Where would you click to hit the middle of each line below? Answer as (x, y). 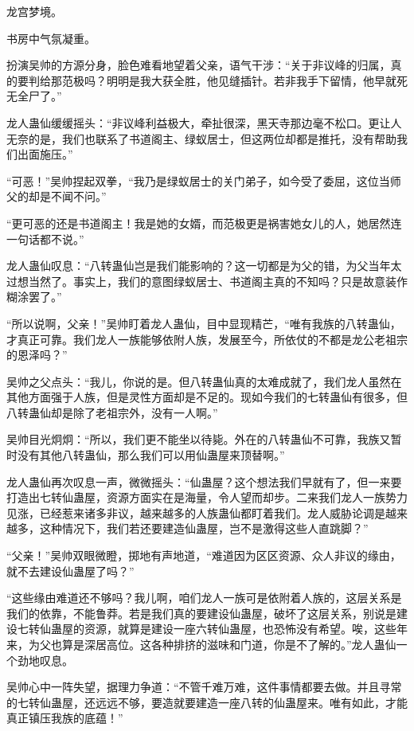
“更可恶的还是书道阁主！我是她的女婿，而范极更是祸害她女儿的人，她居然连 (204, 223)
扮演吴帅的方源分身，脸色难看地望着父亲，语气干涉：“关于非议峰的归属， (199, 65)
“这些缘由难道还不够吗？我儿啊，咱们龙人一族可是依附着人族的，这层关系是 (204, 598)
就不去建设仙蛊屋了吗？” (70, 571)
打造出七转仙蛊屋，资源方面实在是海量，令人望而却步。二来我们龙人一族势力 (207, 497)
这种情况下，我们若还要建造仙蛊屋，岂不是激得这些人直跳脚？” (204, 528)
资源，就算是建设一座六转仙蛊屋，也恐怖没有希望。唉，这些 (240, 629)
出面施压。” (45, 154)
